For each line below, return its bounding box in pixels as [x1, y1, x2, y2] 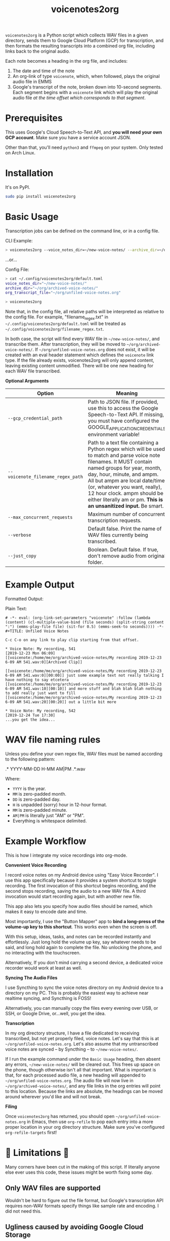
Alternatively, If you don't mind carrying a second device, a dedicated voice [5, 959, 163, 965]
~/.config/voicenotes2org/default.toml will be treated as [5, 320, 126, 326]
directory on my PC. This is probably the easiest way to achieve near [5, 989, 149, 996]
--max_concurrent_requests [8, 515, 73, 520]
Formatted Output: [5, 596, 44, 602]
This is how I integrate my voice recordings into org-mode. [5, 852, 127, 858]
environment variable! [88, 431, 140, 438]
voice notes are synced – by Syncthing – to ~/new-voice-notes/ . [5, 1046, 138, 1052]
